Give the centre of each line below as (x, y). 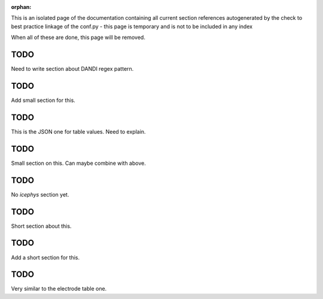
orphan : (21, 7)
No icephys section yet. (40, 194)
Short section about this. (41, 226)
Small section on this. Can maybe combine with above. (78, 163)
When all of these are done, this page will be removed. (78, 37)
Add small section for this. (43, 100)
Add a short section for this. (45, 257)
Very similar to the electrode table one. (59, 289)
